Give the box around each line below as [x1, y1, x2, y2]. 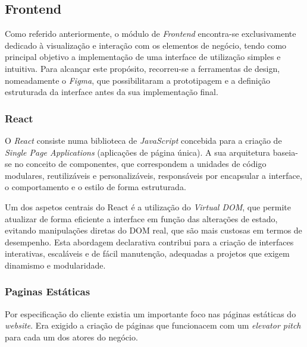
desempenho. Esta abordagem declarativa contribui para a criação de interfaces [5, 235, 294, 248]
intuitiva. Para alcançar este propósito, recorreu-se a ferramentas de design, [5, 62, 280, 74]
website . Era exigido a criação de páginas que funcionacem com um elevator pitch [5, 319, 301, 332]
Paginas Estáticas [5, 284, 90, 299]
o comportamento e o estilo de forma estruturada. [5, 181, 186, 193]
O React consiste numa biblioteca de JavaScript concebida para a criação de [5, 134, 282, 146]
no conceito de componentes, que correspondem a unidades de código [14, 157, 267, 170]
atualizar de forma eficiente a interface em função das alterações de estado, [5, 212, 278, 225]
